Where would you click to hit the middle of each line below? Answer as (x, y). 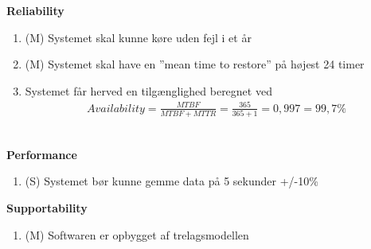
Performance (42, 154)
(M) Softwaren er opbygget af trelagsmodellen (137, 234)
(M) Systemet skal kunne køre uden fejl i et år (138, 37)
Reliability (35, 10)
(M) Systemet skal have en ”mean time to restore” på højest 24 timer (195, 64)
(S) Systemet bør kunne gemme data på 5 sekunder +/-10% (172, 181)
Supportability (47, 208)
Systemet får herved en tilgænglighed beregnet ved (148, 90)
